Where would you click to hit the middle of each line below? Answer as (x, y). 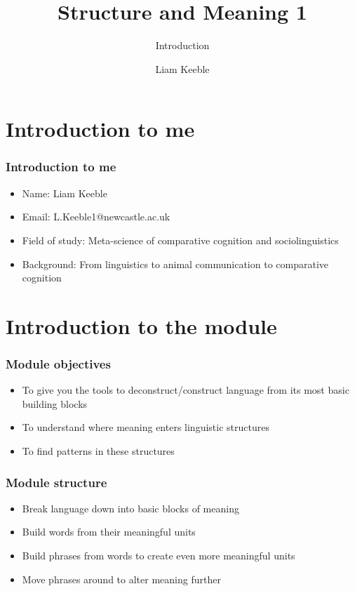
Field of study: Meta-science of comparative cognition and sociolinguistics (180, 240)
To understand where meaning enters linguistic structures (146, 427)
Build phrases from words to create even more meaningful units (159, 556)
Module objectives (58, 363)
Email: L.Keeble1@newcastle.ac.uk (96, 217)
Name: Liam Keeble (65, 193)
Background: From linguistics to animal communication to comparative (175, 264)
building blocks (55, 403)
